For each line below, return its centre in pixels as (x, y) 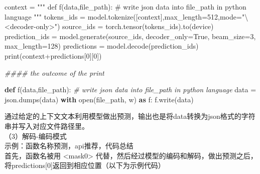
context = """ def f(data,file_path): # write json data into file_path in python (125, 7)
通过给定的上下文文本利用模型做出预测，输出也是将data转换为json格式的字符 (130, 116)
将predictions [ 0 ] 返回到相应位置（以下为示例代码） (85, 165)
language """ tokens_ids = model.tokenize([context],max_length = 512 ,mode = (123, 16)
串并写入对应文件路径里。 (47, 126)
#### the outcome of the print (54, 72)
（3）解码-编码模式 (36, 136)
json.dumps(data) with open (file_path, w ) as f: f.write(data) (99, 99)
